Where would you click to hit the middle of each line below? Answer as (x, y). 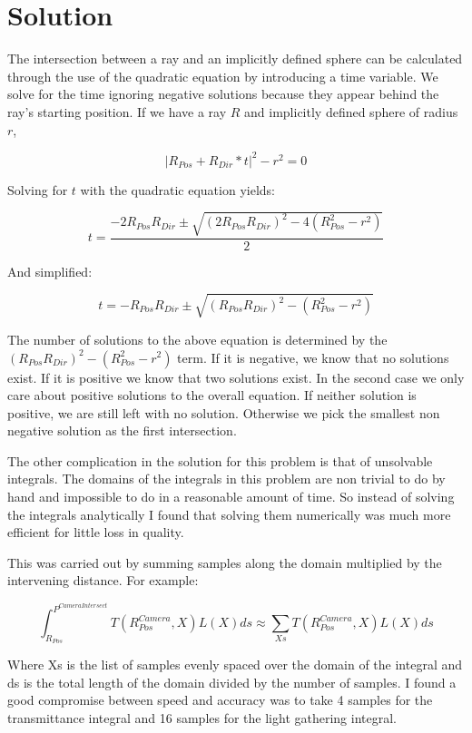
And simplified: (50, 271)
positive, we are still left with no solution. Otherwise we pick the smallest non (224, 412)
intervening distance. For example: (103, 580)
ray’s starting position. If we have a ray (117, 111)
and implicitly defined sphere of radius (351, 111)
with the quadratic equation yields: (177, 189)
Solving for (38, 189)
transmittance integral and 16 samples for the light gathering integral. (202, 718)
